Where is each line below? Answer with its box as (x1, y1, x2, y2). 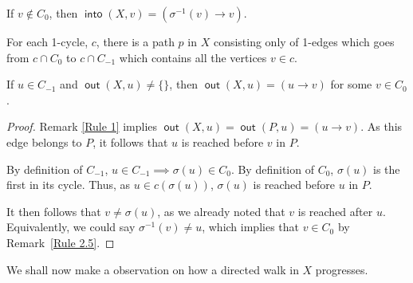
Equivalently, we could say (6, 218, 136, 235)
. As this (360, 118, 403, 135)
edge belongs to (6, 133, 82, 150)
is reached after (297, 202, 373, 219)
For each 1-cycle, (6, 33, 88, 49)
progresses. (315, 261, 368, 277)
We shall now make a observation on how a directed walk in (6, 261, 299, 277)
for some (330, 76, 372, 92)
